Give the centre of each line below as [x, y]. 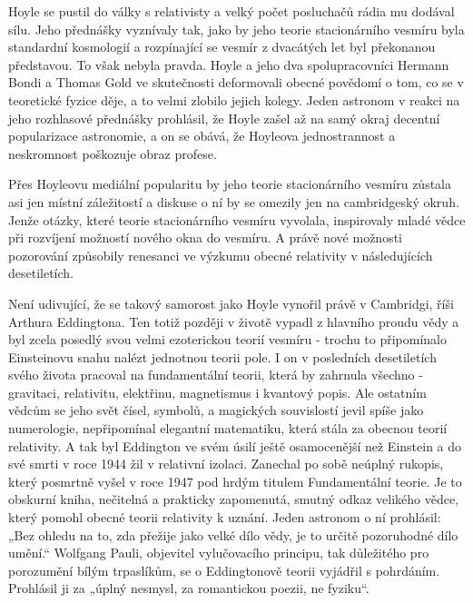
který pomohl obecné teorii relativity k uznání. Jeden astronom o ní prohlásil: [225, 517]
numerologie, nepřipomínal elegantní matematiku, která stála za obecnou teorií [228, 428]
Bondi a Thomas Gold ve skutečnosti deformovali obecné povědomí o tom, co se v [236, 82]
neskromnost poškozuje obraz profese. [113, 153]
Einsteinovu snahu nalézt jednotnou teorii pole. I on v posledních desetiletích [222, 356]
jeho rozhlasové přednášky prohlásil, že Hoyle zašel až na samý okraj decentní [224, 118]
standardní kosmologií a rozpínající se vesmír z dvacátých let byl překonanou [222, 47]
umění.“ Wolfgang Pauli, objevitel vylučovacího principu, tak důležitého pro [219, 553]
